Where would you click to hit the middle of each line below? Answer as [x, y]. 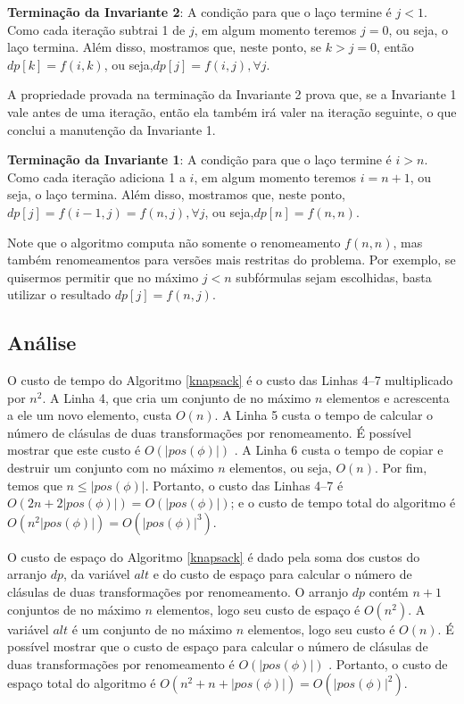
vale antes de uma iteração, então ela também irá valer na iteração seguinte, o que [232, 111]
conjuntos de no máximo [74, 609]
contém [389, 592]
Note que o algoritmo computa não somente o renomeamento [174, 242]
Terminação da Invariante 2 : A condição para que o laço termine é [199, 12]
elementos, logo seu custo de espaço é [258, 609]
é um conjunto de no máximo [152, 629]
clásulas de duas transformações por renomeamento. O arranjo [178, 592]
